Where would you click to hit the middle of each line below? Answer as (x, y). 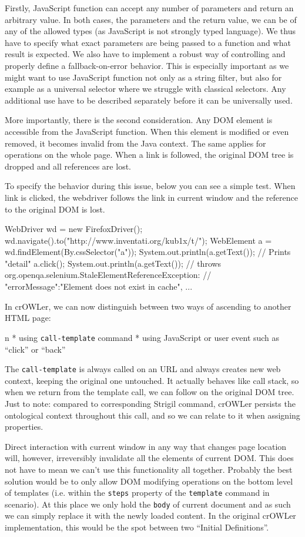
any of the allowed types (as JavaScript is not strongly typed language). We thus (150, 31)
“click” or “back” (35, 349)
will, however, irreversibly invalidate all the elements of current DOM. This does (149, 458)
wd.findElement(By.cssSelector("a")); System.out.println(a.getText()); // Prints (148, 252)
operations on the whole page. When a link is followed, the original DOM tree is (149, 155)
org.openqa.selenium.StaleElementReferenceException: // (108, 275)
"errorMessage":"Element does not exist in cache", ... (99, 286)
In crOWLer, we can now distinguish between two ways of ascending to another (148, 306)
